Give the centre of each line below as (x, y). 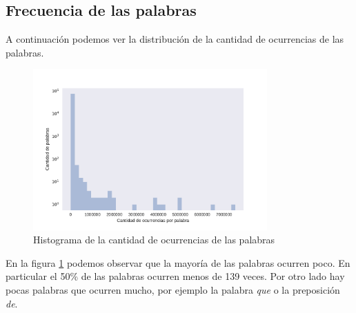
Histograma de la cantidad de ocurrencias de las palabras (154, 240)
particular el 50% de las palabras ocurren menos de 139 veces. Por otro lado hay (175, 276)
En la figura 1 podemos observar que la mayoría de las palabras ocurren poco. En (178, 262)
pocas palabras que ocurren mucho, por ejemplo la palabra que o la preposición (173, 289)
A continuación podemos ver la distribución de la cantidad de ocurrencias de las (175, 39)
